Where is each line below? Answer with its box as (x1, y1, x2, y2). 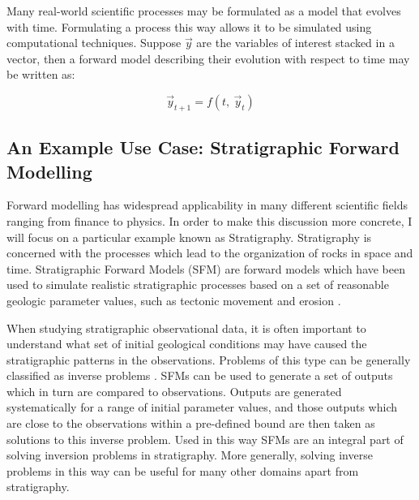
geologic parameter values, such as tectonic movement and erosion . (6, 291, 341, 308)
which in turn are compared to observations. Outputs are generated (6, 382, 342, 399)
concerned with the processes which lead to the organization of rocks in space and (6, 244, 413, 261)
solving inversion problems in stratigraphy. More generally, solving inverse (6, 446, 373, 463)
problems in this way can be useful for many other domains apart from (6, 462, 359, 479)
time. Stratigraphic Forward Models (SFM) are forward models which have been (6, 260, 406, 277)
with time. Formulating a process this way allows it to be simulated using (6, 18, 372, 35)
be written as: (6, 66, 75, 83)
